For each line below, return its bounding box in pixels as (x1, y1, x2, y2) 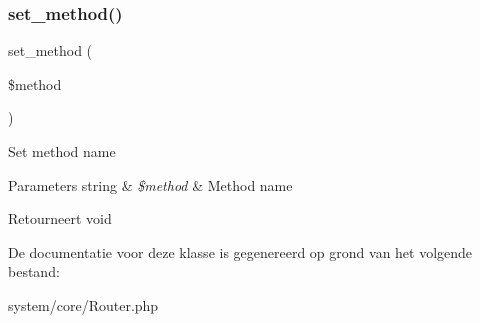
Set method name (8, 141, 116, 161)
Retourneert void (8, 208, 112, 229)
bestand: (8, 261, 60, 282)
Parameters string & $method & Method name (8, 174, 293, 195)
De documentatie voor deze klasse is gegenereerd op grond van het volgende (8, 241, 473, 262)
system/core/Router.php (8, 294, 159, 315)
